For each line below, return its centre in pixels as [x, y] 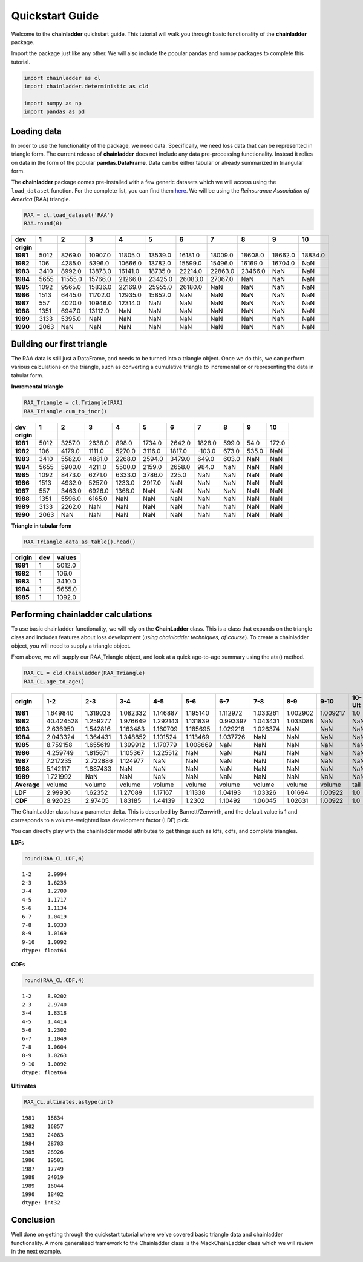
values [67, 557]
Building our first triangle [60, 344]
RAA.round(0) [43, 224]
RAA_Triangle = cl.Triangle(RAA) [74, 403]
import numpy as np [53, 103]
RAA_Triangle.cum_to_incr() [65, 411]
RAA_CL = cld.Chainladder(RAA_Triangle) [84, 673]
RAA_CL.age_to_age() [54, 681]
